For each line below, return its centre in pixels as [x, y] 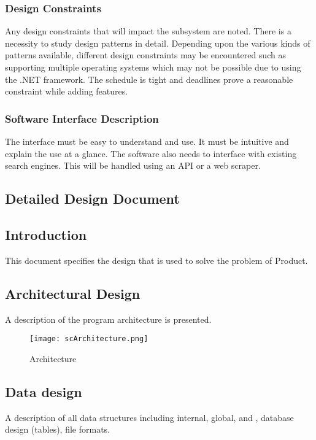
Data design [44, 391]
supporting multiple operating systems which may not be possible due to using [153, 67]
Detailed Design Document [92, 199]
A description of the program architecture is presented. [108, 319]
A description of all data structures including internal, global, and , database [149, 417]
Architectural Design [73, 293]
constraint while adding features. [67, 91]
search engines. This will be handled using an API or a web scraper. [133, 165]
